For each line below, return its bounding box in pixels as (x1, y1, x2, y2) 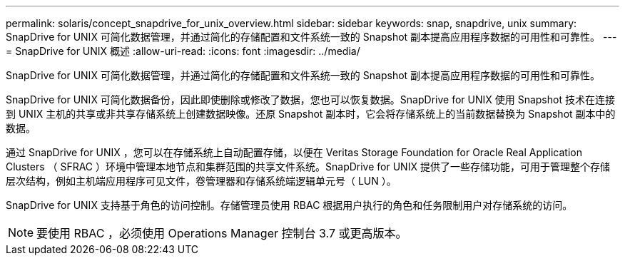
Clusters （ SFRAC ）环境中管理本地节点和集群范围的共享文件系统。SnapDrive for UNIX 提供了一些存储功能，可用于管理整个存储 (6, 160, 610, 173)
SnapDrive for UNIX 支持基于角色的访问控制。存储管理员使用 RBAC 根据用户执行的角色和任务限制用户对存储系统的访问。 (6, 199, 573, 211)
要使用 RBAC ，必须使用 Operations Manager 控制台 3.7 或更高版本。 (36, 226, 407, 240)
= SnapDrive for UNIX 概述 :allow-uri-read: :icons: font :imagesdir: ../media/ (6, 45, 360, 57)
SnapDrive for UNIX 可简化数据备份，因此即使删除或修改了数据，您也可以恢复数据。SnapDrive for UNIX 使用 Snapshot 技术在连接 (6, 93, 615, 106)
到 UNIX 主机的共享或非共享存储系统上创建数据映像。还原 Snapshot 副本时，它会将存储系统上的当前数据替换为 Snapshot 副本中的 (6, 108, 616, 120)
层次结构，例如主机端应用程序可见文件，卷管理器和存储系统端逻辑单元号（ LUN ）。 (6, 175, 397, 187)
